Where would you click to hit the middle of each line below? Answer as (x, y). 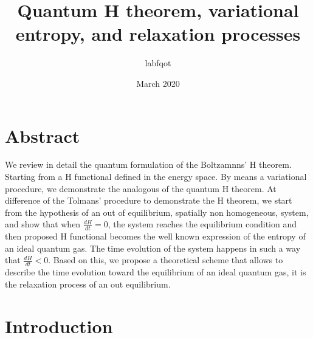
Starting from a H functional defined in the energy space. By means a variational (156, 177)
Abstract (43, 135)
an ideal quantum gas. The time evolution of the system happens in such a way (153, 248)
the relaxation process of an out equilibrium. (88, 284)
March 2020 (158, 83)
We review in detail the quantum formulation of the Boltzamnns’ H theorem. (148, 164)
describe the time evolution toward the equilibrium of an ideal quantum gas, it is (156, 272)
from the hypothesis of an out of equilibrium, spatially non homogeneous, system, (157, 212)
